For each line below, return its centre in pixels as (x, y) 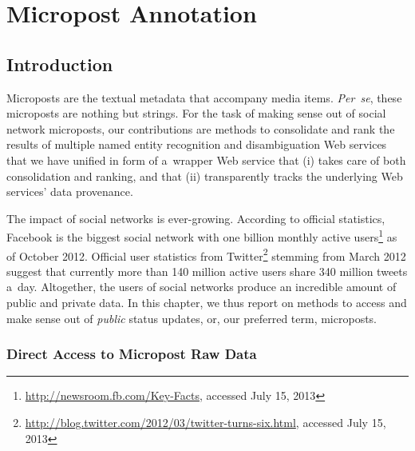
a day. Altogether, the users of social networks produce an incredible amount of (202, 287)
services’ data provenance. (70, 192)
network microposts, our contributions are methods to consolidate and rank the (201, 128)
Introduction (60, 64)
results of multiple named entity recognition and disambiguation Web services (197, 144)
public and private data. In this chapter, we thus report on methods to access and (207, 303)
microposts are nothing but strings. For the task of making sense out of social (196, 113)
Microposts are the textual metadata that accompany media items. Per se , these (204, 97)
